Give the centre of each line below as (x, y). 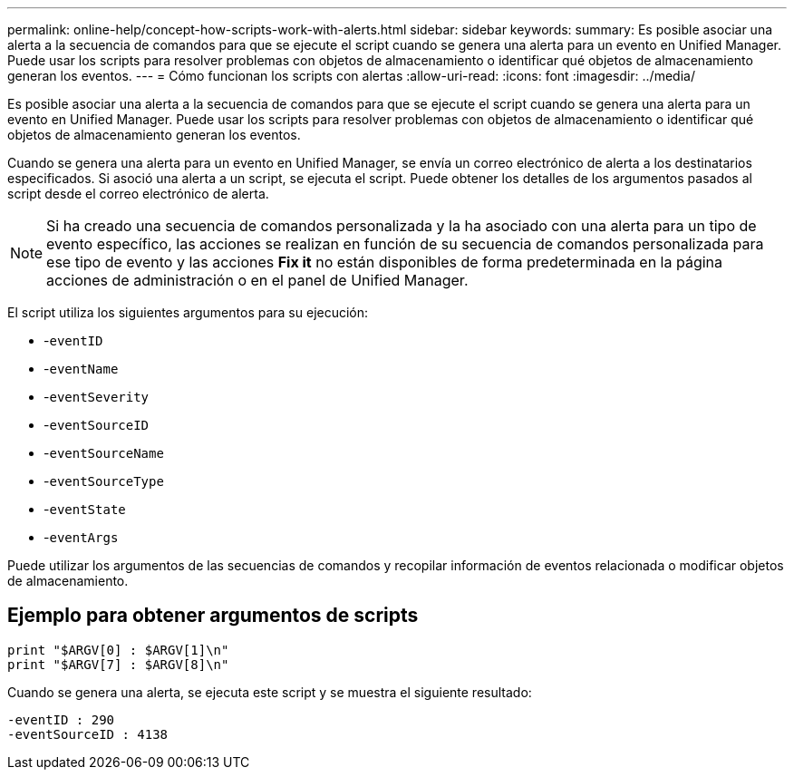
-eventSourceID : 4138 (88, 734)
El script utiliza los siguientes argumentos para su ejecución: (188, 312)
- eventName (81, 369)
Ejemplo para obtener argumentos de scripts (213, 616)
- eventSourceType (104, 481)
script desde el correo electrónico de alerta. (138, 194)
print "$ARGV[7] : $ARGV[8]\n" (118, 664)
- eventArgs (81, 537)
